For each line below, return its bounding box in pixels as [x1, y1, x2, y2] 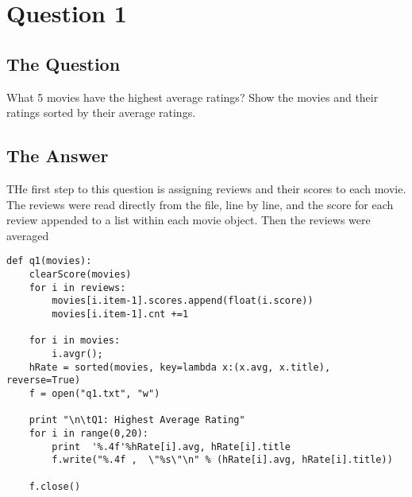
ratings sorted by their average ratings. [6, 104, 196, 121]
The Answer [6, 143, 109, 168]
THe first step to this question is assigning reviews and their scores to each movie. [6, 180, 406, 196]
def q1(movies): [6, 255, 92, 267]
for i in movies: [29, 335, 121, 347]
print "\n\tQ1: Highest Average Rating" [29, 414, 245, 426]
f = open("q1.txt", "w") [29, 387, 160, 399]
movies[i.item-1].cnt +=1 [52, 308, 189, 320]
